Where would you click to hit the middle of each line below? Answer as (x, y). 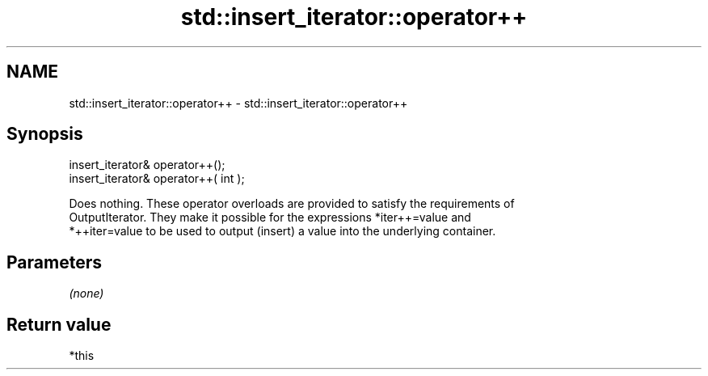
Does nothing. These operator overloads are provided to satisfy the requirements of (292, 204)
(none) (86, 294)
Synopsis (45, 134)
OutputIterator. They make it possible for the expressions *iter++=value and (270, 218)
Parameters (54, 262)
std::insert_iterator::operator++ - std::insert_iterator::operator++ (238, 103)
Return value (59, 324)
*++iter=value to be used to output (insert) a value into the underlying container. (282, 231)
